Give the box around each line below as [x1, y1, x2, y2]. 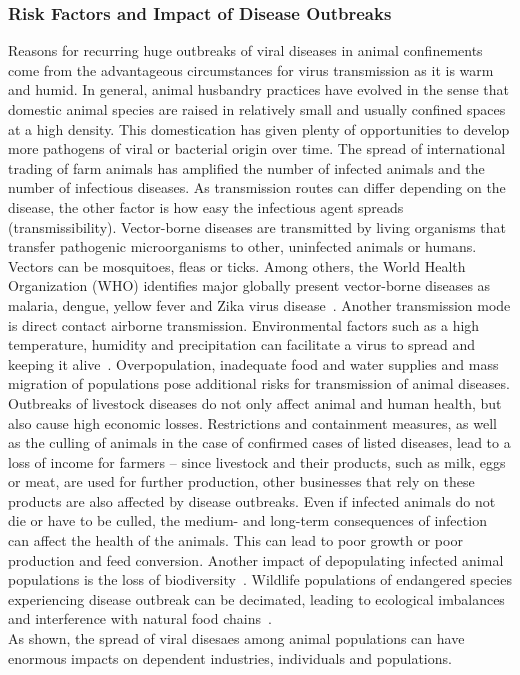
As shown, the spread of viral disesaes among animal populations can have [8, 628, 465, 649]
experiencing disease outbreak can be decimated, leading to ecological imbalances [8, 588, 505, 609]
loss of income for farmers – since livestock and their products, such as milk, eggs [8, 451, 506, 472]
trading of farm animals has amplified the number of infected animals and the [8, 157, 485, 178]
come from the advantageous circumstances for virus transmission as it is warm [8, 59, 494, 80]
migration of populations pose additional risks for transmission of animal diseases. [8, 373, 510, 394]
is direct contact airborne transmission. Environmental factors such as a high [8, 314, 480, 335]
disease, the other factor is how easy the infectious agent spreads [8, 196, 404, 217]
